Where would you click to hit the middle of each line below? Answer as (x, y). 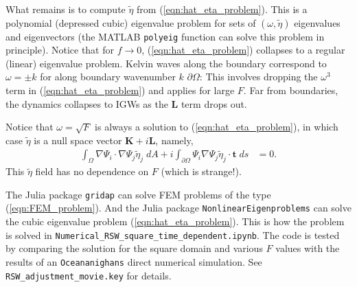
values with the (308, 248)
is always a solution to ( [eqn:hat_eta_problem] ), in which (217, 127)
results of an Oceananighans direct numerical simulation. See (134, 261)
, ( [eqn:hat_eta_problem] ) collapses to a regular (243, 50)
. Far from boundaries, (291, 90)
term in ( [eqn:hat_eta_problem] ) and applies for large (120, 90)
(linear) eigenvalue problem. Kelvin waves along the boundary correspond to (166, 63)
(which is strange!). (201, 171)
